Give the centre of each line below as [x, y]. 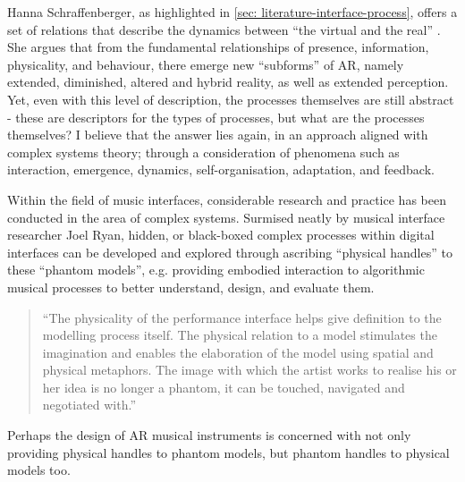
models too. [39, 470]
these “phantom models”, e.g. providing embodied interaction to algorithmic [216, 270]
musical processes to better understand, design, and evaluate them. [191, 287]
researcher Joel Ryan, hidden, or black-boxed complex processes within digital [221, 235]
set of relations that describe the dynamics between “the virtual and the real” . [224, 29]
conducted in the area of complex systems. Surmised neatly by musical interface [226, 217]
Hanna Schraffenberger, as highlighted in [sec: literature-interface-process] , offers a [232, 12]
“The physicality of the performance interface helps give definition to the [242, 317]
